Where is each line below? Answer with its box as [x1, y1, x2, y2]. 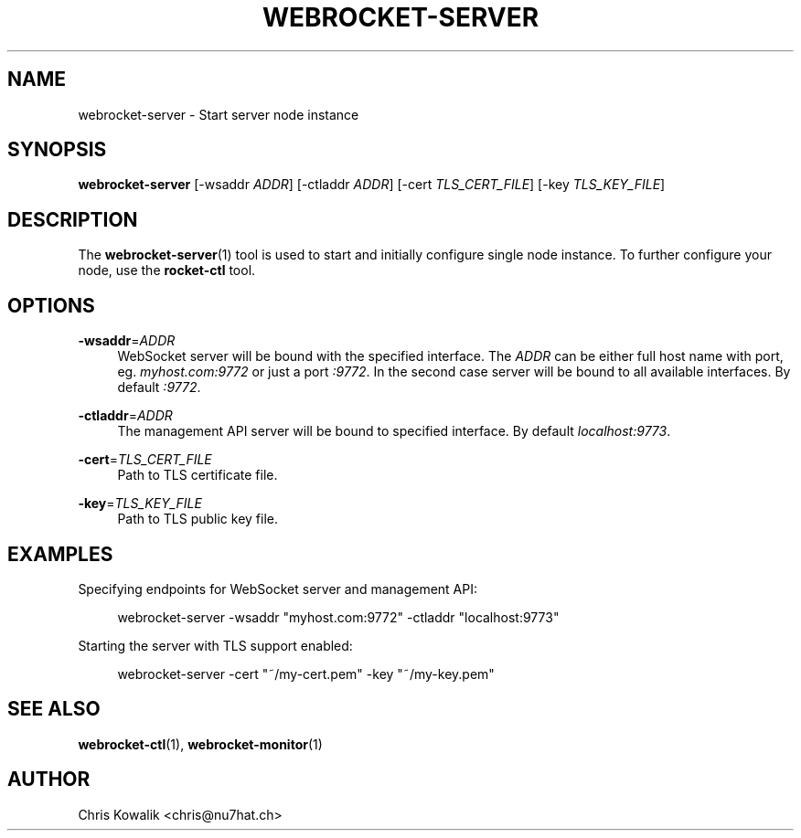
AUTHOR [7, 768, 91, 791]
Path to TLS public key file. [117, 511, 278, 527]
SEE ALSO [7, 697, 101, 721]
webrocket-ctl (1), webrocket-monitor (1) [78, 736, 323, 752]
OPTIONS [7, 293, 95, 317]
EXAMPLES [7, 542, 113, 566]
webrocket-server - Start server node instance [78, 106, 359, 122]
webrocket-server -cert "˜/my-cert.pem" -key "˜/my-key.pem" [117, 665, 495, 682]
